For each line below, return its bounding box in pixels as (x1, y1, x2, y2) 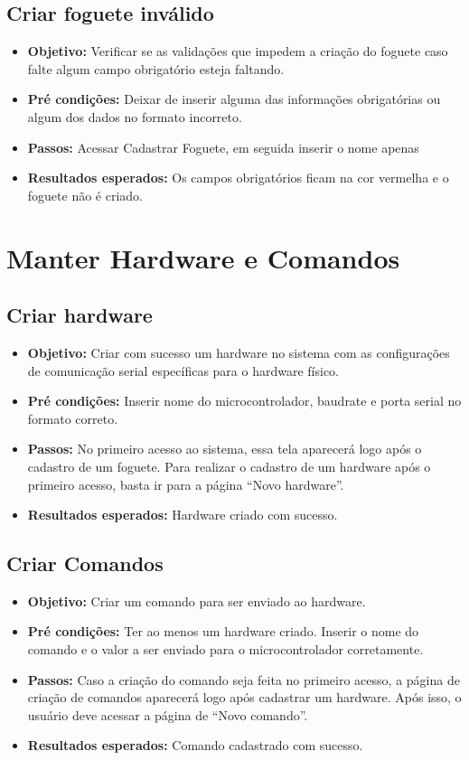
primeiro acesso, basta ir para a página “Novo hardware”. (27, 474, 344, 493)
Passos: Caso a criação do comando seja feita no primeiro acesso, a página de (27, 670, 460, 689)
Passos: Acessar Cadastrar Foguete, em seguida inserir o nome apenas (27, 137, 419, 156)
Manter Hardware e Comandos (6, 239, 400, 276)
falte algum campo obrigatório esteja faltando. (27, 59, 285, 78)
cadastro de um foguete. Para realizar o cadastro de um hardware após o (27, 456, 431, 475)
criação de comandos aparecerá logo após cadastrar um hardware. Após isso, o (27, 688, 462, 707)
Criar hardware (6, 301, 153, 329)
